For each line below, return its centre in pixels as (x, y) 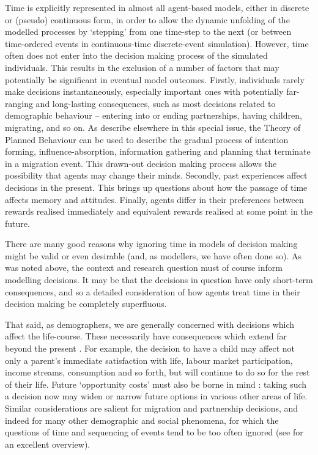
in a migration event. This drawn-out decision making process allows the (141, 163)
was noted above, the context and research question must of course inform (144, 268)
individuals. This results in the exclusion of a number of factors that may (142, 67)
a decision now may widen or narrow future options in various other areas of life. (156, 396)
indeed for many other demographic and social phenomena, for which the (142, 420)
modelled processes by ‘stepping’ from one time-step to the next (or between (148, 31)
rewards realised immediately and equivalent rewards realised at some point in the (159, 211)
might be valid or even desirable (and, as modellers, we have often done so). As (153, 255)
